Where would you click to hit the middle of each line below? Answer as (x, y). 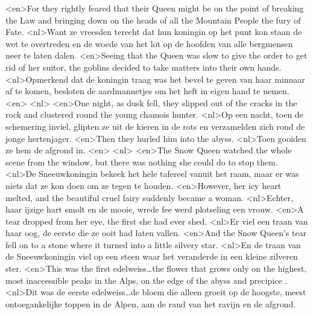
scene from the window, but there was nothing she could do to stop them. (142, 162)
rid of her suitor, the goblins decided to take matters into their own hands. (144, 67)
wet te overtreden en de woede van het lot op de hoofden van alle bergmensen (149, 43)
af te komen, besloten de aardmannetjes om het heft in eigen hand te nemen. (147, 91)
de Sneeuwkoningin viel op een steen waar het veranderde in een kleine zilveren (152, 256)
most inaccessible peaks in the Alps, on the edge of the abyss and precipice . (147, 280)
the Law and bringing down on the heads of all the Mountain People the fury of (153, 20)
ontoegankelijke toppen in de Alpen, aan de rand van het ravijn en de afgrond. (151, 303)
